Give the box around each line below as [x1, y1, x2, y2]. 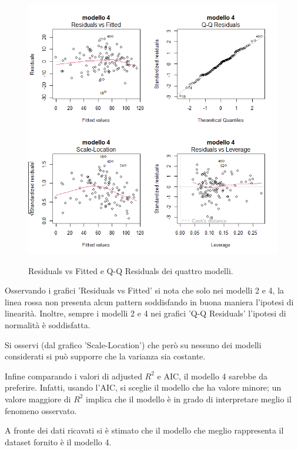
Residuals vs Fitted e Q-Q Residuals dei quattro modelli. [28, 264, 233, 276]
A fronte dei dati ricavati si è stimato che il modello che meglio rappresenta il [5, 424, 284, 436]
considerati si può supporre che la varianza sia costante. [5, 350, 206, 362]
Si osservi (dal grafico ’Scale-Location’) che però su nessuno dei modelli [5, 338, 262, 351]
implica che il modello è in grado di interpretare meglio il [86, 392, 292, 405]
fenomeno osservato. [5, 404, 77, 416]
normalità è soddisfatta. [5, 318, 91, 331]
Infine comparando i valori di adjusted [5, 369, 142, 382]
